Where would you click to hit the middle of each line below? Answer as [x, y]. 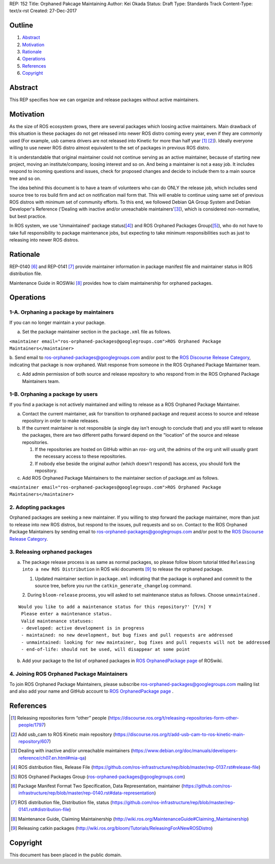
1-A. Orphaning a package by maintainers [62, 312]
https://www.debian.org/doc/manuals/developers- [185, 751]
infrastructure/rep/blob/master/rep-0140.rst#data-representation [86, 793]
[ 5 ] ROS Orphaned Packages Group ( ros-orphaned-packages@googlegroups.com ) [98, 777]
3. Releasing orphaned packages [51, 552]
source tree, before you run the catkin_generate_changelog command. [113, 585]
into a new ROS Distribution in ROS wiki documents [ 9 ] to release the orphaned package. [123, 569]
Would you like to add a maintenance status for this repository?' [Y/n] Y [115, 607]
